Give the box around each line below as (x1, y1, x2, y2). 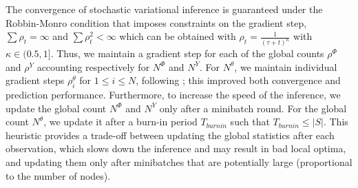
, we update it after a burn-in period (43, 114, 198, 129)
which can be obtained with (119, 29, 236, 43)
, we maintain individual (234, 59, 337, 74)
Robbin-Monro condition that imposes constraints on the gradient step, (6, 15, 307, 30)
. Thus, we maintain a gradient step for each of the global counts (50, 46, 324, 61)
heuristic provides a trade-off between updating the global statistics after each (6, 127, 335, 142)
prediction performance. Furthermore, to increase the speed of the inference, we (6, 87, 341, 102)
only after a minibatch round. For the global (159, 101, 347, 115)
